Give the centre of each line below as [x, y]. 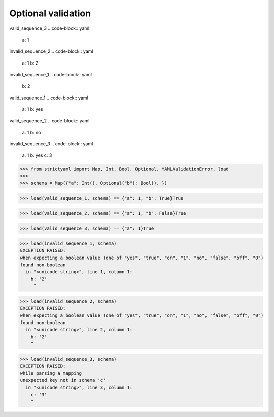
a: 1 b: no [31, 133]
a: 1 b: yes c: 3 [37, 155]
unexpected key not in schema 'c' [63, 380]
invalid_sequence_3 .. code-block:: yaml [51, 144]
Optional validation [50, 13]
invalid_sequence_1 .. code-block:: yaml [51, 75]
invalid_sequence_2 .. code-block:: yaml [51, 51]
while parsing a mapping [51, 373]
